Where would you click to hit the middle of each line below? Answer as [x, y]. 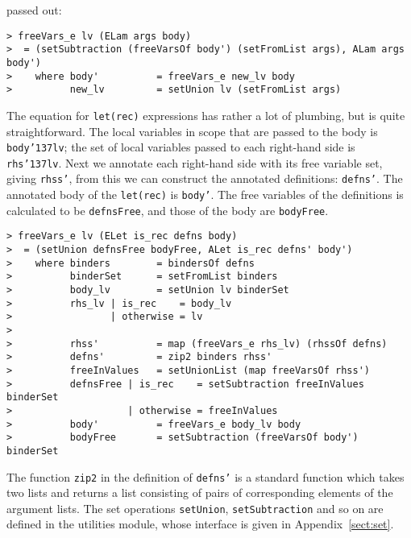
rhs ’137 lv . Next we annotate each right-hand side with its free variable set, [195, 162]
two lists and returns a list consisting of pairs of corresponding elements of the [200, 492]
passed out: [34, 10]
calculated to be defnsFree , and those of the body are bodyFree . [168, 210]
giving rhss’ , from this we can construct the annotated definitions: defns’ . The [205, 178]
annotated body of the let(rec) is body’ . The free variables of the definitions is [205, 195]
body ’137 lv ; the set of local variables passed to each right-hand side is [181, 147]
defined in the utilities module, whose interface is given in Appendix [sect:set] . [200, 524]
